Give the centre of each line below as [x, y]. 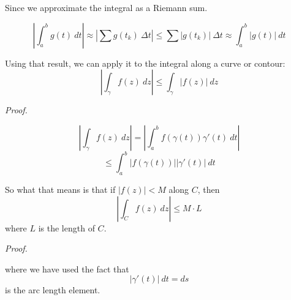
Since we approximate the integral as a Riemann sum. [106, 7]
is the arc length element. [53, 290]
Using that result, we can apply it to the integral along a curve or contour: [145, 63]
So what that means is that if [60, 189]
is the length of [66, 227]
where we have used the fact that [67, 268]
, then [209, 189]
